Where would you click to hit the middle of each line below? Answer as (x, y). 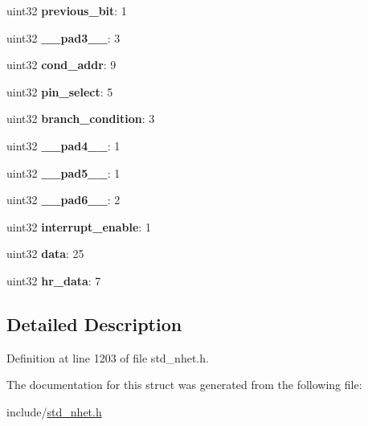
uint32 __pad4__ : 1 (63, 145)
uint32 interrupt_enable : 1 (79, 226)
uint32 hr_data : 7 (54, 280)
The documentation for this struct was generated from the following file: (184, 385)
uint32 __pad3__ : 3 (63, 37)
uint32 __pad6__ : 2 (63, 200)
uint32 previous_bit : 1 (67, 10)
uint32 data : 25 (45, 254)
